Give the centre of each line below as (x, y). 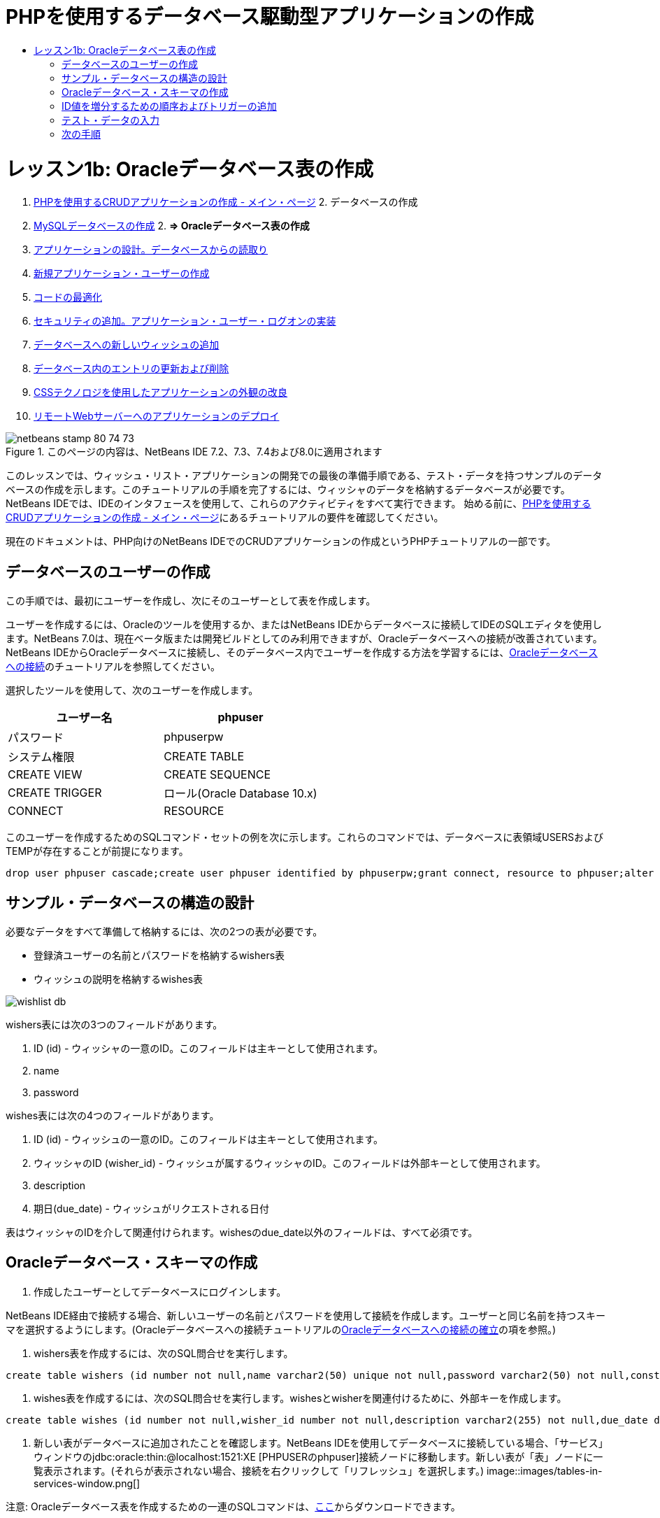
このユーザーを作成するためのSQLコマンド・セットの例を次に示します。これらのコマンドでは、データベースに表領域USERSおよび (305, 837)
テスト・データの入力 (110, 120)
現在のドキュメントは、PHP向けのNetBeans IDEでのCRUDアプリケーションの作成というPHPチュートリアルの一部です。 (281, 541)
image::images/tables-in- (544, 1470)
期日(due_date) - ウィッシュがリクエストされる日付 (151, 1208)
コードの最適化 (68, 297)
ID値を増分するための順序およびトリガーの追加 (169, 106)
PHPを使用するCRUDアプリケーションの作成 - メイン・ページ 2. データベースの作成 (226, 202)
